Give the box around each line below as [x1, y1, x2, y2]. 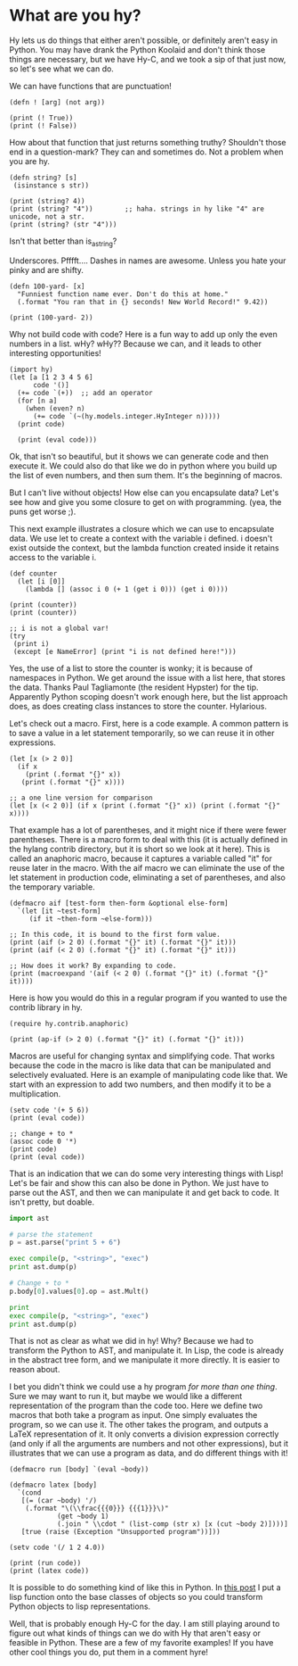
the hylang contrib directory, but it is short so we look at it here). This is [9, 843, 270, 854]
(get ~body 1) [56, 1512, 109, 1521]
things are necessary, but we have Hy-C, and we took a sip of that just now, [9, 54, 286, 64]
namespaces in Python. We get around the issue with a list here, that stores [9, 672, 286, 683]
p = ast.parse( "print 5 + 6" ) [9, 1238, 122, 1247]
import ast [9, 1214, 50, 1223]
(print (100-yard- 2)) [9, 313, 93, 322]
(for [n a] [17, 396, 58, 405]
